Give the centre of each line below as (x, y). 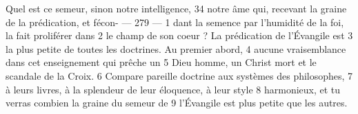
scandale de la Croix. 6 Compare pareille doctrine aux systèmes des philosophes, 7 (179, 75)
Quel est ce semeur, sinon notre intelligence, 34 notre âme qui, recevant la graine (176, 8)
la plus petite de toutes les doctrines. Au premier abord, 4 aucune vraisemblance (176, 48)
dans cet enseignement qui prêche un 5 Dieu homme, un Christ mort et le (161, 62)
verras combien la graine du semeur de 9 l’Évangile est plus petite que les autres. (177, 103)
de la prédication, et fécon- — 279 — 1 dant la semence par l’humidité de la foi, (175, 22)
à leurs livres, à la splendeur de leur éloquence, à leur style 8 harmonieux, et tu (173, 89)
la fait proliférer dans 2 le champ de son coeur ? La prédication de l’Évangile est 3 (179, 35)
